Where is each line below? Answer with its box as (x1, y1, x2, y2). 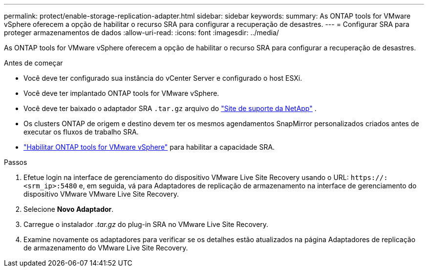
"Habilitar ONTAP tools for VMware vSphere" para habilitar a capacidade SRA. (23, 143, 275, 151)
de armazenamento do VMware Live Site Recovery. (23, 244, 188, 252)
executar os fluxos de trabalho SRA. (23, 128, 139, 136)
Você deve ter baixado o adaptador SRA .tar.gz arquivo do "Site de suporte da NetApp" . (23, 104, 317, 113)
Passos (4, 158, 27, 166)
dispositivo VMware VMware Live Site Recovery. (23, 190, 179, 198)
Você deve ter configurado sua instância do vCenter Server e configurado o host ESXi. (23, 74, 302, 82)
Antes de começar (4, 59, 63, 67)
